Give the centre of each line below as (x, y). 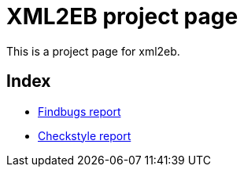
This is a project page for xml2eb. (93, 51)
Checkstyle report (85, 135)
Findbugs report (79, 111)
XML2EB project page (122, 16)
